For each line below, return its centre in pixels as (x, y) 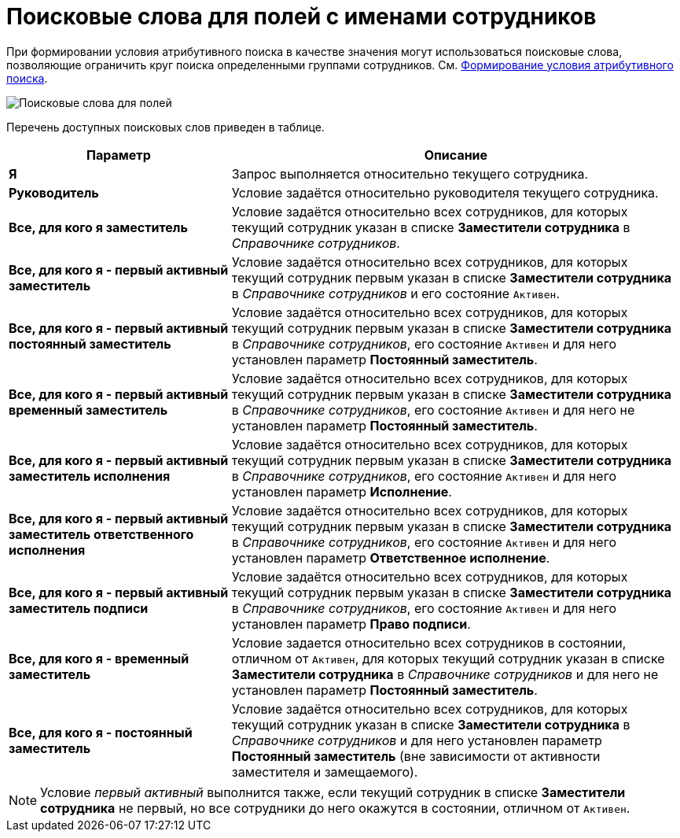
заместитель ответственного (101, 534)
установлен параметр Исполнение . (342, 491)
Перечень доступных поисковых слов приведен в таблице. (165, 127)
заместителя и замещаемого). (325, 772)
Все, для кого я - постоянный (101, 732)
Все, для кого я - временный (99, 658)
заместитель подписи (79, 608)
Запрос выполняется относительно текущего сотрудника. (410, 174)
